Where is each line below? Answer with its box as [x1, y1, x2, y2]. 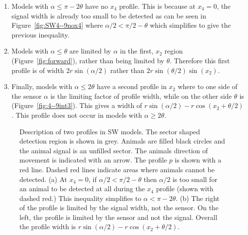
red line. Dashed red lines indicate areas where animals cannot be [19, 164, 215, 174]
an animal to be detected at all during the [19, 183, 145, 194]
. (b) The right [176, 193, 220, 203]
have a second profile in [97, 81, 167, 91]
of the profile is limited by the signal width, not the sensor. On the [19, 202, 219, 213]
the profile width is [19, 221, 76, 232]
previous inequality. [11, 29, 70, 39]
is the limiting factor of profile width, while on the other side [50, 90, 232, 101]
